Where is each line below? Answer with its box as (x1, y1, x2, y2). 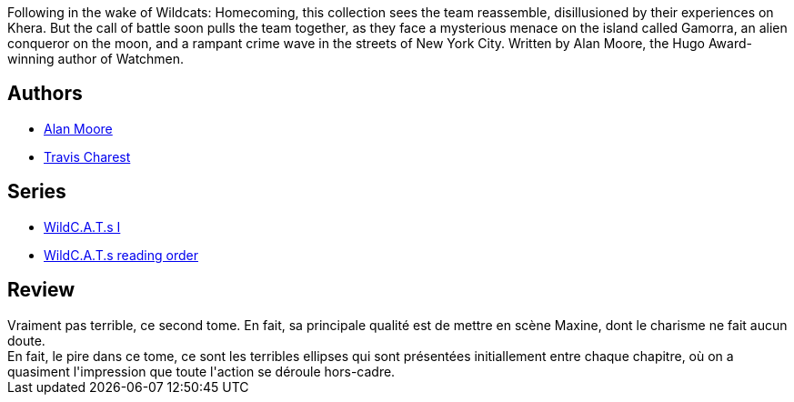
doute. (7, 332, 45, 348)
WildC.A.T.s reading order (44, 246, 198, 263)
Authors (7, 82, 83, 106)
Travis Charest (44, 148, 131, 165)
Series (7, 180, 66, 204)
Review (7, 278, 75, 302)
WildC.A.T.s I (44, 218, 121, 235)
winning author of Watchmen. (7, 51, 185, 66)
